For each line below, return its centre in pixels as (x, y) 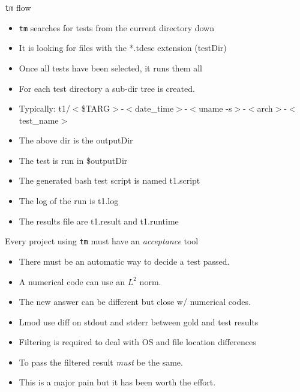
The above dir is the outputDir (76, 140)
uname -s (215, 108)
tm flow (18, 7)
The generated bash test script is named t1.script (109, 180)
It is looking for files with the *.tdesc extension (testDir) (123, 48)
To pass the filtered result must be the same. (101, 362)
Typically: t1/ (44, 108)
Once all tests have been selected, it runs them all (110, 68)
